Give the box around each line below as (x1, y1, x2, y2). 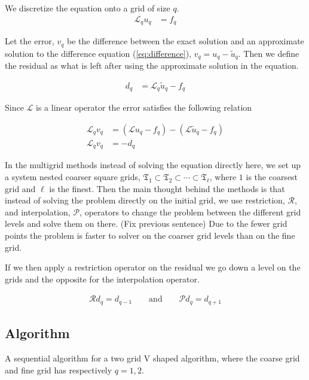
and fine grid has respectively (5, 363, 112, 376)
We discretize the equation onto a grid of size (5, 2, 170, 14)
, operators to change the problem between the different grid (79, 205, 301, 218)
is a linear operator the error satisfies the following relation (36, 101, 252, 114)
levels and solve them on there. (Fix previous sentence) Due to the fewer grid (5, 217, 287, 230)
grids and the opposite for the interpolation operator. (5, 272, 200, 285)
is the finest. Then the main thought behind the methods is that (49, 182, 285, 194)
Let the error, (5, 35, 54, 47)
